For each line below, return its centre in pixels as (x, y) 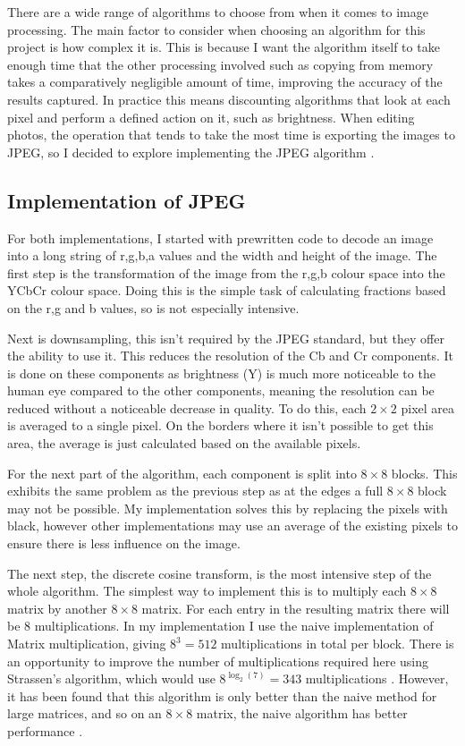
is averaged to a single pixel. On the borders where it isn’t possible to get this (220, 425)
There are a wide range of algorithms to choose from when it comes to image (218, 12)
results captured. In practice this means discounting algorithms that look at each (229, 99)
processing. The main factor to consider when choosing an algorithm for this (216, 29)
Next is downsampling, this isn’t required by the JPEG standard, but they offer (226, 338)
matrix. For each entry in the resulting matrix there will (296, 608)
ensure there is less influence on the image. (124, 543)
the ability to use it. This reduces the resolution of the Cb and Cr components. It (231, 356)
